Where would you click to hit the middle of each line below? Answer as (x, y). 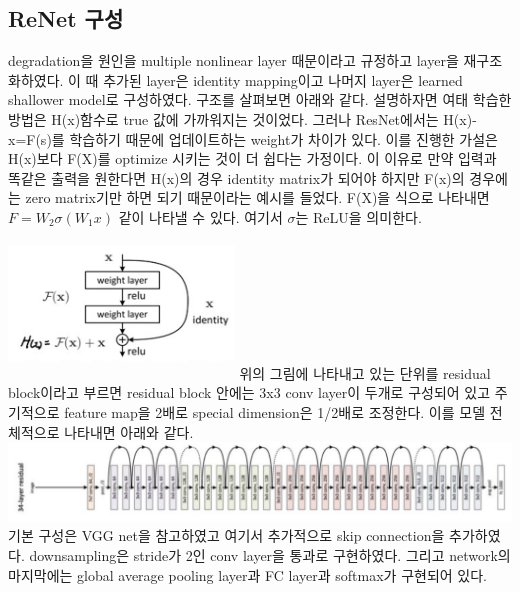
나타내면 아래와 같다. (129, 431)
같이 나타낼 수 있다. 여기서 (200, 216)
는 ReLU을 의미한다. (358, 216)
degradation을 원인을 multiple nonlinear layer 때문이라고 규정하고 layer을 (233, 60)
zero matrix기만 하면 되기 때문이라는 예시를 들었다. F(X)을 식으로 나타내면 (257, 197)
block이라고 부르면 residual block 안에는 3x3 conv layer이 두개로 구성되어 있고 (249, 392)
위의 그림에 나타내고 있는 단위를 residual (365, 372)
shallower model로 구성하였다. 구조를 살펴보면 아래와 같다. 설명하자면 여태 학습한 (260, 99)
